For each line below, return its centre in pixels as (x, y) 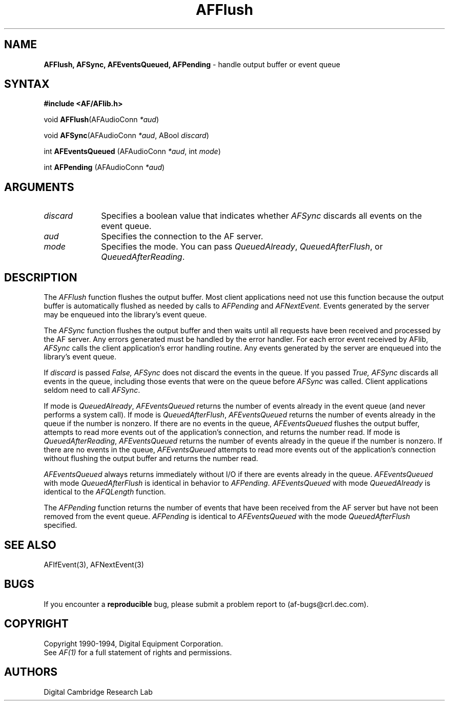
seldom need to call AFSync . (92, 390)
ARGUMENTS (39, 187)
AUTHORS (31, 672)
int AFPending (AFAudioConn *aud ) (104, 167)
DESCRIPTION (41, 277)
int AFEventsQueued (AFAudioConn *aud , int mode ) (132, 151)
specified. (60, 525)
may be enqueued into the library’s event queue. (125, 315)
